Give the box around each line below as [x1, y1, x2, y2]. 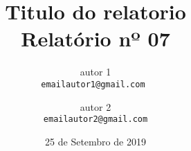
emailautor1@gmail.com [41, 79, 145, 89]
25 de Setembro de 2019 [45, 134, 146, 148]
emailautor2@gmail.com [43, 114, 148, 125]
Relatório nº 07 [21, 24, 170, 53]
